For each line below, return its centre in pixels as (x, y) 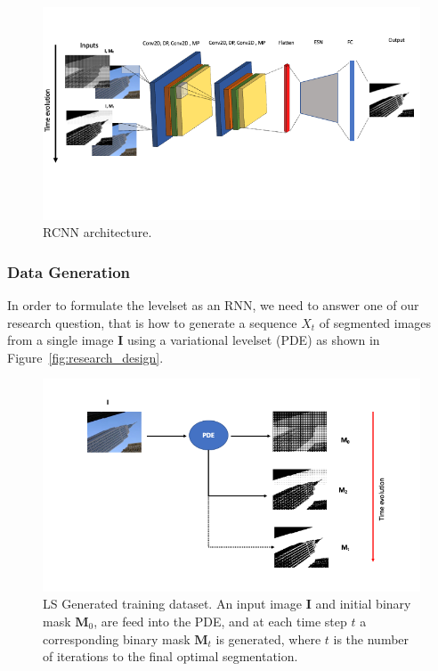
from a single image (61, 340)
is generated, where (268, 638)
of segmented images (375, 322)
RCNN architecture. (97, 232)
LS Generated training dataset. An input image (172, 604)
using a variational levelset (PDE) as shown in (253, 340)
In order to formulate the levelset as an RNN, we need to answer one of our (213, 304)
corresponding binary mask (117, 638)
